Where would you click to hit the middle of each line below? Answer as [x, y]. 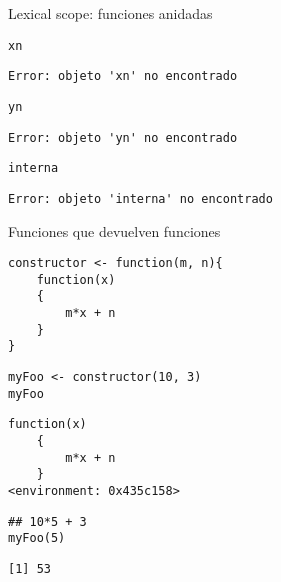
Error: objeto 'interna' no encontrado [140, 198]
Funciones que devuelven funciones [114, 230]
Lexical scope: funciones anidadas [110, 13]
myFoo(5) [37, 538]
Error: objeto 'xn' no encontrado [123, 76]
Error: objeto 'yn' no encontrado [123, 137]
